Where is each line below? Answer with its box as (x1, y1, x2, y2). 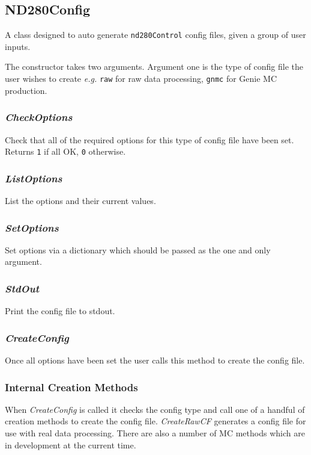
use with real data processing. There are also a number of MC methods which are (5, 427, 305, 439)
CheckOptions (5, 110, 73, 125)
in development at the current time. (5, 438, 136, 451)
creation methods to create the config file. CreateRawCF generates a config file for (5, 415, 306, 427)
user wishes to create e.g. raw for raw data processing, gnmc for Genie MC (5, 72, 277, 85)
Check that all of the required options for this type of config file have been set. (5, 133, 294, 146)
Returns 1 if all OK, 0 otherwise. (5, 145, 126, 158)
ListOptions (5, 170, 62, 185)
